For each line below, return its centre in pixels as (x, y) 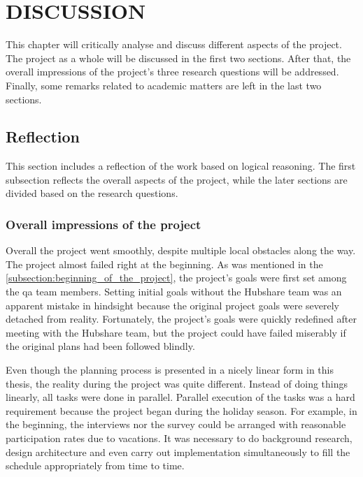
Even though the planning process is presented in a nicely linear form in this (170, 370)
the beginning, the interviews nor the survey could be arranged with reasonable (176, 424)
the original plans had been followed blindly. (100, 346)
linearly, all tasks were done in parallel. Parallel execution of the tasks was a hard (180, 397)
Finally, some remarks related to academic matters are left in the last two (164, 85)
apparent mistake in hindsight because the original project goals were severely (172, 305)
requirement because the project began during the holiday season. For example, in (181, 410)
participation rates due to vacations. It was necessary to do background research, (179, 438)
